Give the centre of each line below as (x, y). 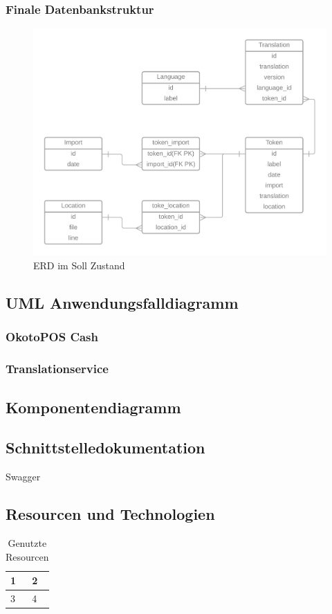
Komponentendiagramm (93, 407)
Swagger (23, 477)
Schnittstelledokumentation (105, 448)
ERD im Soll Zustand (79, 265)
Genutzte (27, 542)
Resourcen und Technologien (110, 514)
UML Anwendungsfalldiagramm (122, 303)
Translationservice (57, 369)
